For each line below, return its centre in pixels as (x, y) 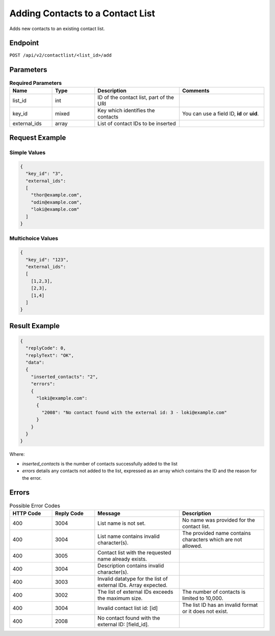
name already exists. (122, 559)
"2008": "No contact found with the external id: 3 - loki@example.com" (134, 412)
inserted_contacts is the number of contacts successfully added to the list (100, 463)
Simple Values (28, 153)
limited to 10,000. (203, 598)
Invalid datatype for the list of (133, 578)
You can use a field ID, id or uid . (221, 113)
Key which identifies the (126, 110)
